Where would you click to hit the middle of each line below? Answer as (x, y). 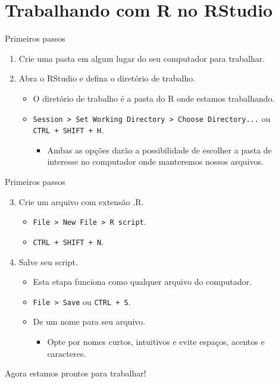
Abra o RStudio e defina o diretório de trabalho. (107, 78)
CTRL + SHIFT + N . (68, 241)
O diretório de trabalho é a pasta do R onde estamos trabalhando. (154, 98)
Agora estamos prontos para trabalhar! (76, 373)
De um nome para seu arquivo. (89, 321)
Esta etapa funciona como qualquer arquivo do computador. (142, 282)
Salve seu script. (48, 261)
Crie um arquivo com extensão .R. (81, 201)
